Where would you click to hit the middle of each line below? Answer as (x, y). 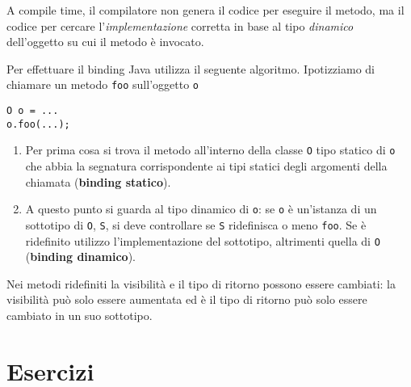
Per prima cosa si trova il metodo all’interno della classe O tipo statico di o (210, 150)
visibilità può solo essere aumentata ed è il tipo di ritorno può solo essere (187, 299)
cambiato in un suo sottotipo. (80, 315)
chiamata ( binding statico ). (98, 181)
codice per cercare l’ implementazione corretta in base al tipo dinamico (180, 25)
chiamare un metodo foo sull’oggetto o (103, 84)
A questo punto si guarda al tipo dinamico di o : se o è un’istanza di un (201, 209)
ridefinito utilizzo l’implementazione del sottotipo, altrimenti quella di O (203, 240)
